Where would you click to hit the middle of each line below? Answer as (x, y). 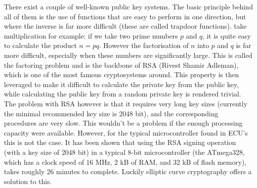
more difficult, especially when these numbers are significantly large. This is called (128, 55)
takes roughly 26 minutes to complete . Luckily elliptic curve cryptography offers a (128, 171)
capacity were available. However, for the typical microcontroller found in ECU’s (126, 132)
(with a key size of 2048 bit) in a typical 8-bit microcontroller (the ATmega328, (125, 152)
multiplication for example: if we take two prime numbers (91, 35)
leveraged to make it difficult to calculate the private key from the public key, (121, 84)
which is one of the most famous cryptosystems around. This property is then (122, 74)
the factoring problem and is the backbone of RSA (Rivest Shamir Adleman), (121, 65)
